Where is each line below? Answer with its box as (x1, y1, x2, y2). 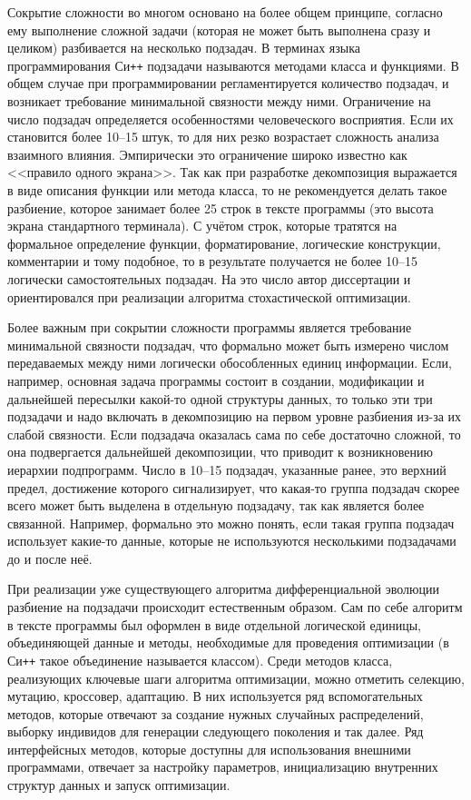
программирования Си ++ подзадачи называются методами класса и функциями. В (7, 55, 459, 74)
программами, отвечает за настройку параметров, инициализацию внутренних (7, 757, 438, 776)
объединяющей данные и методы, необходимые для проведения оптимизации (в (7, 633, 449, 652)
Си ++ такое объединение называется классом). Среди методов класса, (7, 650, 393, 669)
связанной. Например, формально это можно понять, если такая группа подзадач (7, 513, 455, 532)
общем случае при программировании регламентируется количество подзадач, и (7, 74, 449, 93)
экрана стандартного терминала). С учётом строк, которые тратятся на (7, 216, 397, 235)
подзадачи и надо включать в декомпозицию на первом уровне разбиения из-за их (7, 407, 462, 426)
